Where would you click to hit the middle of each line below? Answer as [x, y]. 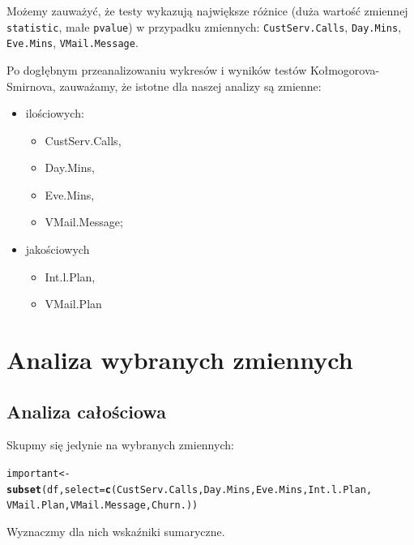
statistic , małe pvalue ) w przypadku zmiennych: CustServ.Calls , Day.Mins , [204, 26]
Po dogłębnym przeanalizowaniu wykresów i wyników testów [157, 69]
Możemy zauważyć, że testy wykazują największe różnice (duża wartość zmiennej [207, 11]
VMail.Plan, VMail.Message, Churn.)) [102, 506]
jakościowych [58, 249]
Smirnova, [31, 86]
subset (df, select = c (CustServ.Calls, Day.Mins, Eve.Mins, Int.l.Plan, [190, 489]
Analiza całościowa [86, 411]
